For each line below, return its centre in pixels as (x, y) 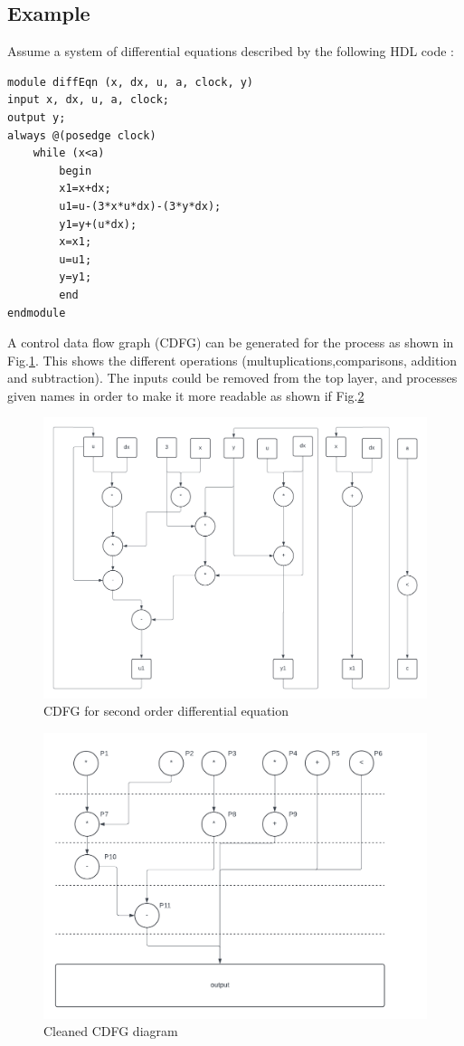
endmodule (37, 313)
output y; (37, 117)
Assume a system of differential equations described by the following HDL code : (231, 51)
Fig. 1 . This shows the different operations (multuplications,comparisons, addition (232, 360)
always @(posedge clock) (82, 135)
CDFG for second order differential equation (166, 711)
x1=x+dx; (85, 189)
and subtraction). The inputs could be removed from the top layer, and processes (232, 378)
